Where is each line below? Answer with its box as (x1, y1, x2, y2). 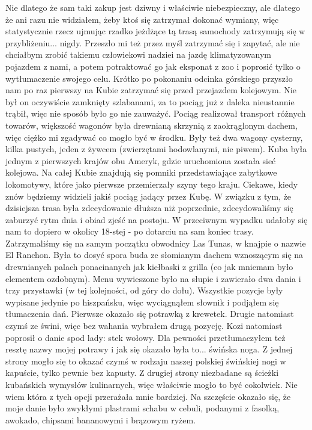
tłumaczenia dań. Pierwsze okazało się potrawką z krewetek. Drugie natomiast (5, 307, 294, 320)
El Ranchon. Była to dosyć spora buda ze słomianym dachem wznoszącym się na (5, 248, 304, 261)
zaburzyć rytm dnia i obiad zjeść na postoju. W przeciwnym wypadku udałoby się (5, 213, 308, 226)
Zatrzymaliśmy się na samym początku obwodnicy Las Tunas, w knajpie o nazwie (5, 236, 306, 249)
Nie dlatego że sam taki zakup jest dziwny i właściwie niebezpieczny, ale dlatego (5, 1, 300, 13)
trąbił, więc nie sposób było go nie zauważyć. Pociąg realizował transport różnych (5, 107, 306, 120)
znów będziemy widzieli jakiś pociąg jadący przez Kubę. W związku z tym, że (5, 189, 292, 202)
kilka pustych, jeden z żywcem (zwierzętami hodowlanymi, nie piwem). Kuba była (5, 143, 307, 155)
